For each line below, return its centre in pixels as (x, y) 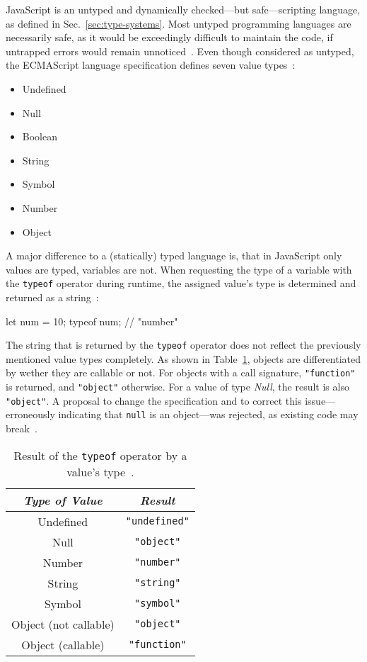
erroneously (30, 414)
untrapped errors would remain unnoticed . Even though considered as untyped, (180, 51)
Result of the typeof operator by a (100, 455)
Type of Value (63, 500)
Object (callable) (63, 644)
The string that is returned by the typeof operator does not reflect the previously (183, 345)
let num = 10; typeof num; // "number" (92, 321)
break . (22, 428)
